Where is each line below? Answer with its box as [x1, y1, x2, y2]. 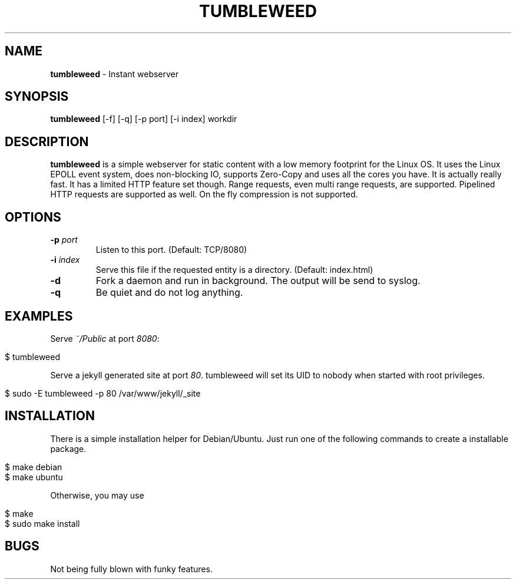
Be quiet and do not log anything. [95, 286, 243, 299]
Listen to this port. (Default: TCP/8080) [95, 245, 247, 255]
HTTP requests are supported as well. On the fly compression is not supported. [50, 189, 358, 200]
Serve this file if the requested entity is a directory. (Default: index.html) [95, 265, 373, 275]
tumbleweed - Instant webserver [50, 68, 179, 79]
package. [50, 443, 87, 454]
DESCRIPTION [5, 134, 89, 149]
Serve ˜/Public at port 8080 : [50, 333, 160, 344]
